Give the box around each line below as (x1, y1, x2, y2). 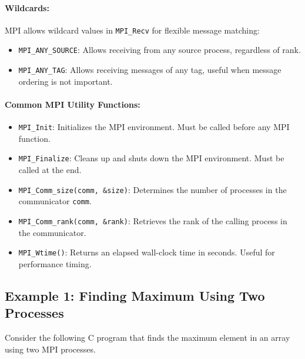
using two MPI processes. (5, 343, 96, 355)
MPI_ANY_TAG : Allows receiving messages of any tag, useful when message (18, 64, 281, 76)
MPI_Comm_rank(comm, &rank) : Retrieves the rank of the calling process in (18, 214, 287, 227)
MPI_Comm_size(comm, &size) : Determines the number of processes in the (18, 183, 287, 195)
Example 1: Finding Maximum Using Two (5, 286, 265, 304)
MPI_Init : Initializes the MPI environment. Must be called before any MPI (18, 121, 290, 133)
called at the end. (18, 164, 82, 176)
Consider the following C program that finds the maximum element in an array (5, 331, 290, 344)
